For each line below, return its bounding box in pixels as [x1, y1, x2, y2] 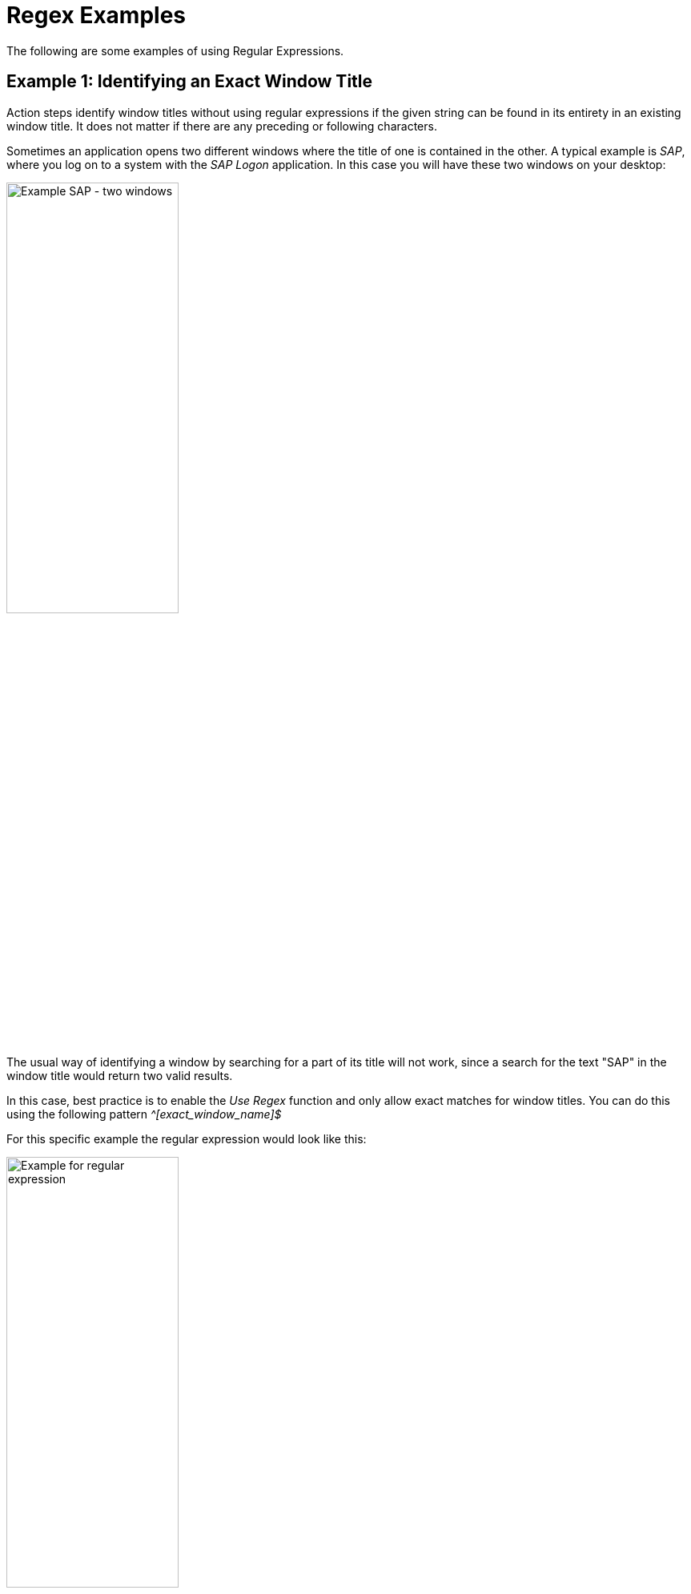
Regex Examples [6, 2, 187, 29]
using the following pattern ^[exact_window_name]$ [6, 1106, 282, 1121]
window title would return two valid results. [6, 1068, 233, 1082]
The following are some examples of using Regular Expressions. [6, 43, 344, 58]
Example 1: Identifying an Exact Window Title [6, 71, 373, 92]
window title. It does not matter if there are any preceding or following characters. [6, 118, 437, 133]
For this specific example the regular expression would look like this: [6, 1131, 367, 1146]
